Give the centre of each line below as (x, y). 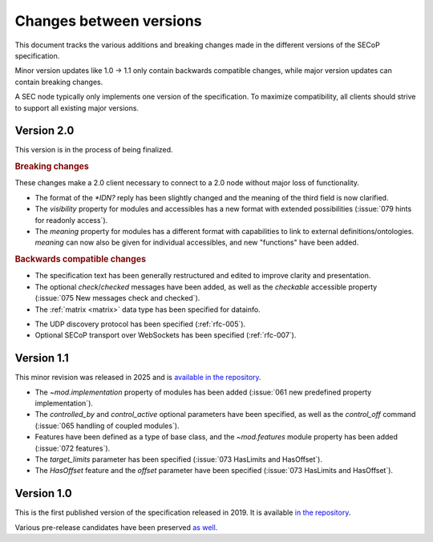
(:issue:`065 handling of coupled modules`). (107, 426)
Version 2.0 (45, 131)
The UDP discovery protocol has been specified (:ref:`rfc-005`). (140, 324)
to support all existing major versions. (77, 107)
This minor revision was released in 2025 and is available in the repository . (138, 378)
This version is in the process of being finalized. (94, 150)
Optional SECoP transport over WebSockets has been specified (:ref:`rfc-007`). (166, 335)
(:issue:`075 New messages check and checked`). (117, 298)
